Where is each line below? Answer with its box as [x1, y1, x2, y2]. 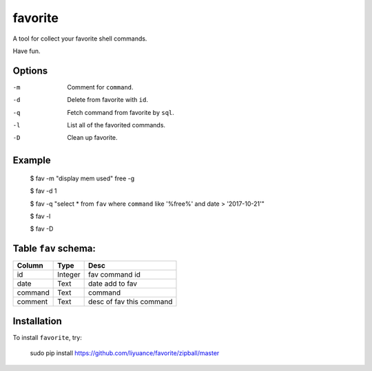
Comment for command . [67, 83, 134, 91]
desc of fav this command [88, 297, 173, 306]
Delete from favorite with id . [67, 96, 148, 104]
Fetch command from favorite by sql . [67, 108, 175, 116]
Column [17, 261, 44, 271]
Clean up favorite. [67, 134, 118, 142]
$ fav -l [30, 212, 51, 220]
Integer [57, 270, 81, 279]
